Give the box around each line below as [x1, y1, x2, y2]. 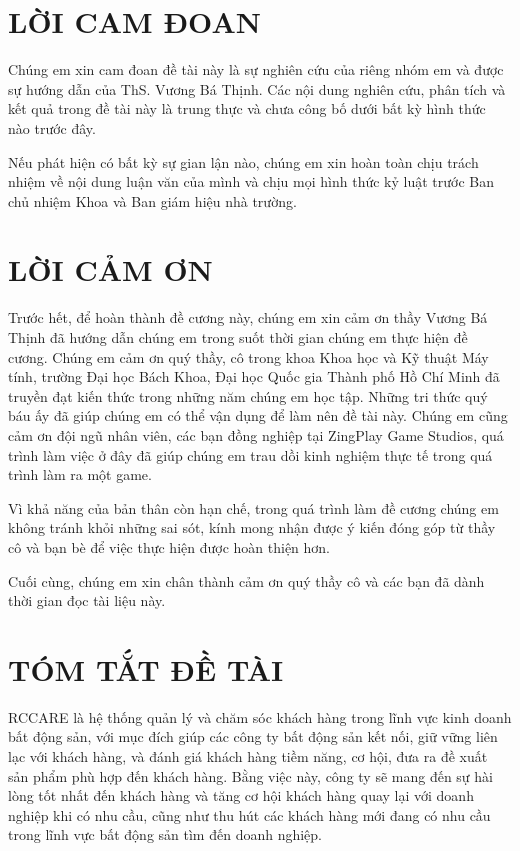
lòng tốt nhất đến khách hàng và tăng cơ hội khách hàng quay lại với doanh [8, 785, 474, 806]
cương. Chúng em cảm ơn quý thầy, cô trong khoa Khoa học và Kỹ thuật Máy [8, 346, 489, 367]
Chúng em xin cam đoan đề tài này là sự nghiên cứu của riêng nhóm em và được [8, 59, 504, 80]
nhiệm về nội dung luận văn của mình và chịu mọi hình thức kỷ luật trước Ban [8, 171, 494, 192]
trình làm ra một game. [8, 464, 152, 485]
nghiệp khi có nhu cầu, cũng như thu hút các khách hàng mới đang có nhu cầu [8, 804, 491, 825]
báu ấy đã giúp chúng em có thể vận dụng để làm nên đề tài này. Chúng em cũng [8, 405, 508, 426]
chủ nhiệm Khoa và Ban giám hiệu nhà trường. [8, 190, 297, 211]
